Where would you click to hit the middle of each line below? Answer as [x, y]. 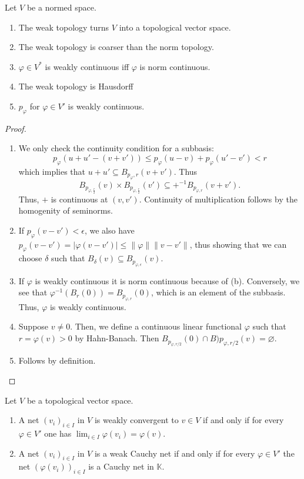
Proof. [16, 128]
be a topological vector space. [80, 400]
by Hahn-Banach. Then [117, 338]
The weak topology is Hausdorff [76, 86]
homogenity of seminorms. [66, 210]
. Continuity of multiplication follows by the [218, 199]
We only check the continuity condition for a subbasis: [116, 148]
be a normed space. [61, 7]
